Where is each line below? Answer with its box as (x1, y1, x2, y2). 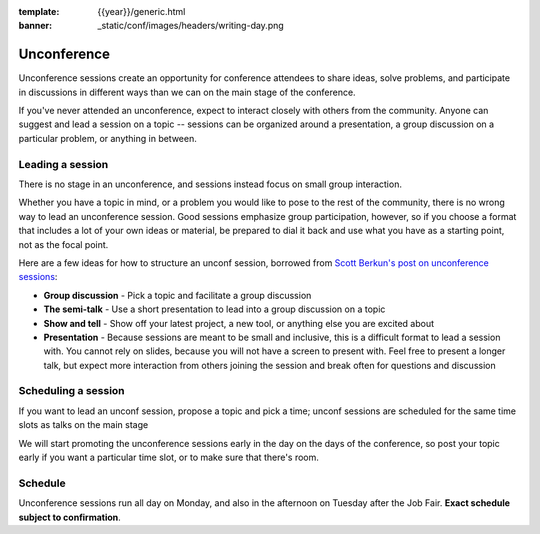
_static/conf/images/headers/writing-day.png (97, 20, 284, 32)
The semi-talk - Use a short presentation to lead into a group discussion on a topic (43, 303, 386, 315)
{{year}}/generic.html (97, 6, 186, 17)
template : (18, 6, 60, 17)
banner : (18, 20, 53, 32)
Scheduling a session (18, 384, 125, 398)
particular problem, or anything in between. (18, 132, 197, 144)
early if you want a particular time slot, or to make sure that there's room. (18, 451, 320, 463)
